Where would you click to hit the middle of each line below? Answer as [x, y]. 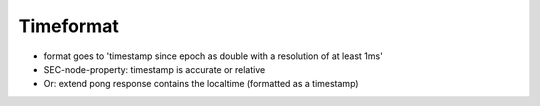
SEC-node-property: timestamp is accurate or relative [154, 69]
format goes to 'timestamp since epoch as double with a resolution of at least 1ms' [213, 56]
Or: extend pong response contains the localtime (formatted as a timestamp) [201, 84]
